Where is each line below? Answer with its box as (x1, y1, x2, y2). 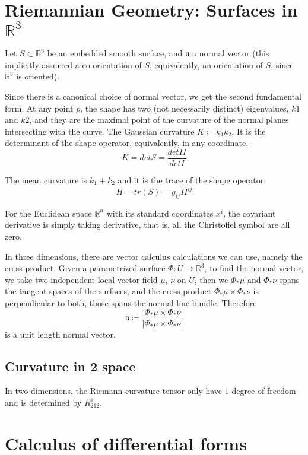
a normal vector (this (192, 47, 269, 59)
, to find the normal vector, (204, 262, 304, 274)
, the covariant (223, 206, 276, 219)
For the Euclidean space (5, 206, 92, 219)
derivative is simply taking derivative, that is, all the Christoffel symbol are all (5, 218, 290, 231)
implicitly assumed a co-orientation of (5, 58, 142, 71)
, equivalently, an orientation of (150, 58, 263, 71)
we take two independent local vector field (5, 273, 158, 285)
